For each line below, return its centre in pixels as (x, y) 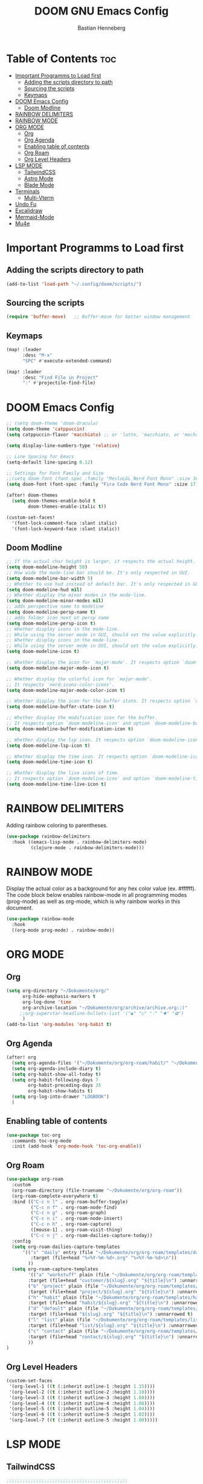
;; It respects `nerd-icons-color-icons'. (60, 685)
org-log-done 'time (47, 1002)
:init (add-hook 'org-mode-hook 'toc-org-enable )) (77, 1146)
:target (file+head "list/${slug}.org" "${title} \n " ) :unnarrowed (113, 1325)
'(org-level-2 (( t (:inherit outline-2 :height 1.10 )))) (82, 1392)
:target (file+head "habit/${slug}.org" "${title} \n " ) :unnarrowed (114, 1303)
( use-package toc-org (34, 1135)
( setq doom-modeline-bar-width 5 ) (50, 578)
